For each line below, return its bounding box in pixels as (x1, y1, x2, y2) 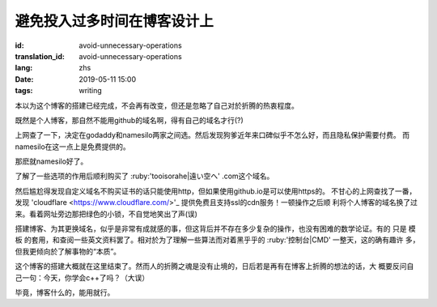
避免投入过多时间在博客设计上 (15, 12, 214, 30)
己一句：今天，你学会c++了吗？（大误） (15, 272, 150, 283)
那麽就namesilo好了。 (15, 156, 88, 166)
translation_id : (15, 51, 65, 61)
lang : (15, 63, 33, 73)
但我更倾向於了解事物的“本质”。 (15, 246, 121, 256)
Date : (15, 74, 34, 84)
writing (78, 86, 103, 96)
